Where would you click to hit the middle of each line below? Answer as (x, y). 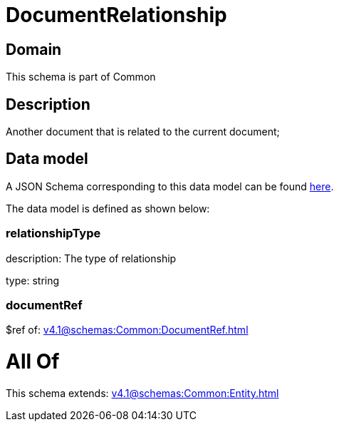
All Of (33, 362)
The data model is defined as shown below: (108, 208)
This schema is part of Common (81, 77)
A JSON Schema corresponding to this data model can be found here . (170, 186)
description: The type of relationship (91, 258)
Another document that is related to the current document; (143, 132)
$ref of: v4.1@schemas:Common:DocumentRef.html (127, 330)
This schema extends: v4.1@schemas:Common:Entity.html (142, 393)
